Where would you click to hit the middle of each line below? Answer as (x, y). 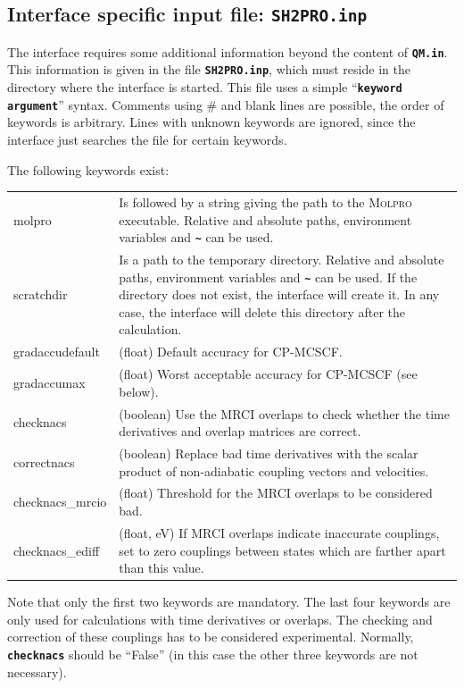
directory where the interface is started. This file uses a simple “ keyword (205, 87)
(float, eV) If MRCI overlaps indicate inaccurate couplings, (279, 532)
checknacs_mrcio (60, 502)
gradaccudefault (57, 352)
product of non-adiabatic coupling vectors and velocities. (274, 470)
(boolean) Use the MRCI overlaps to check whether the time (284, 413)
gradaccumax (50, 382)
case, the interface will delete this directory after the (262, 311)
